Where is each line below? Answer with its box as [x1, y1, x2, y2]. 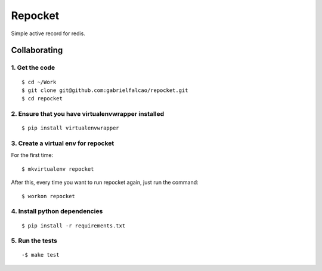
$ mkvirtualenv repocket [21, 165, 94, 173]
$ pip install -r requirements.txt [21, 222, 126, 229]
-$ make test [21, 251, 60, 258]
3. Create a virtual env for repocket [11, 139, 114, 147]
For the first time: [11, 152, 54, 159]
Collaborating [11, 45, 63, 56]
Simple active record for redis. [11, 30, 86, 37]
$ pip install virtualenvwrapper [21, 125, 119, 131]
